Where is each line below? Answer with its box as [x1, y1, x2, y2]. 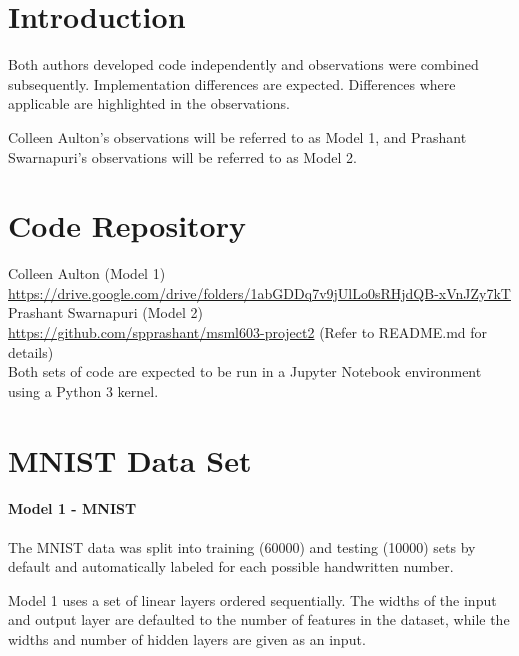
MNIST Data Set [8, 439, 252, 480]
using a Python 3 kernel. [8, 380, 159, 401]
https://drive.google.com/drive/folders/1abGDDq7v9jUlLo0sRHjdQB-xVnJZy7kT [8, 282, 511, 303]
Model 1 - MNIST [8, 498, 137, 519]
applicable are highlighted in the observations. [8, 93, 290, 114]
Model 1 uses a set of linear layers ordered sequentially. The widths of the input [8, 589, 497, 610]
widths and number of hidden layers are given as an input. [8, 628, 366, 649]
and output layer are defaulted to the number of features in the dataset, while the [8, 609, 510, 630]
